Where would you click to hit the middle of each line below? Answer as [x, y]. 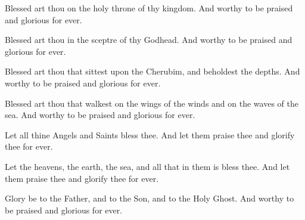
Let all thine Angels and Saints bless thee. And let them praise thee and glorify [150, 134]
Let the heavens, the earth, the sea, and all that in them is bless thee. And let [147, 166]
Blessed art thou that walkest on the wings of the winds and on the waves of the [152, 103]
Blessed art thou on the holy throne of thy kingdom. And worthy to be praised [149, 8]
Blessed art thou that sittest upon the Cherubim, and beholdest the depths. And [152, 71]
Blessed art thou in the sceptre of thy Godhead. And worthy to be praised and [149, 40]
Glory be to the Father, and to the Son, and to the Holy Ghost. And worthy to [150, 198]
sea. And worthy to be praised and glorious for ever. [100, 115]
